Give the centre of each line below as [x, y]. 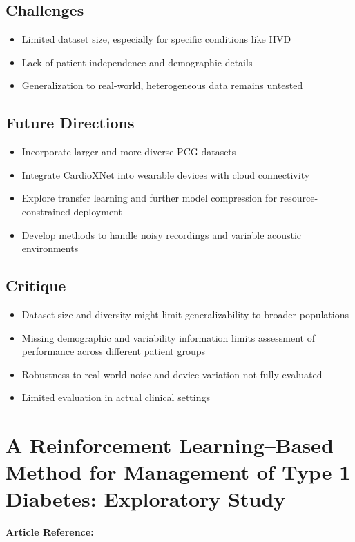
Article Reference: [50, 532]
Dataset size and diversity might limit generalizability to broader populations [185, 314]
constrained [46, 211]
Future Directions [70, 123]
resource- [299, 198]
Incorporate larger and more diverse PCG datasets [129, 152]
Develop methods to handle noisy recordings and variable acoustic [162, 234]
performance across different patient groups [114, 351]
